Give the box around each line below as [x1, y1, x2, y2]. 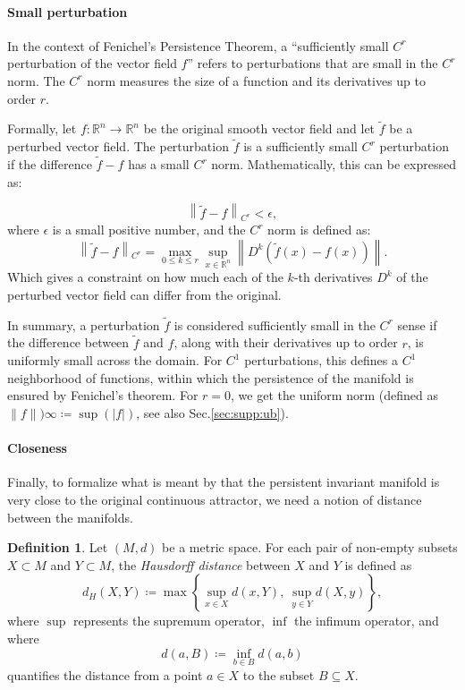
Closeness [7, 439, 67, 457]
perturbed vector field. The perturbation [7, 137, 229, 156]
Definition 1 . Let [7, 538, 108, 557]
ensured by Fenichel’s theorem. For [7, 386, 199, 405]
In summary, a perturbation [7, 315, 160, 334]
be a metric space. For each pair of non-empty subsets [162, 538, 458, 557]
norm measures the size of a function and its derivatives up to [87, 71, 427, 89]
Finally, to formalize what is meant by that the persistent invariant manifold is [7, 473, 440, 491]
